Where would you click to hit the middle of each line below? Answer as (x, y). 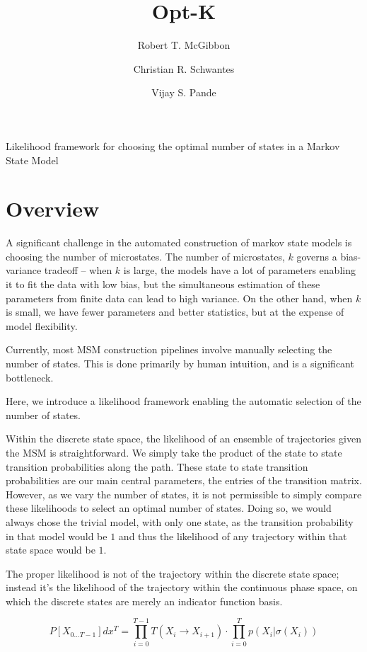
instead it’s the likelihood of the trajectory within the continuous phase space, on (182, 587)
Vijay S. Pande (184, 92)
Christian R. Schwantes (184, 68)
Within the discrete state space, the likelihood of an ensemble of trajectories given (183, 439)
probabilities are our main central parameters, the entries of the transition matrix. (184, 480)
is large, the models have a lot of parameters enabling (239, 270)
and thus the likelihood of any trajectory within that (233, 536)
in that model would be (57, 536)
